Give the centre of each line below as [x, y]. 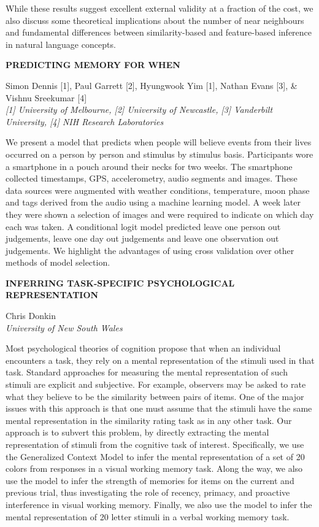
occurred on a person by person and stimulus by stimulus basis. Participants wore [159, 154]
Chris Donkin [31, 316]
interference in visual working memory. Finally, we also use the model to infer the [159, 504]
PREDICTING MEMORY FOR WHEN [93, 65]
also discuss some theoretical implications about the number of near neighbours [155, 20]
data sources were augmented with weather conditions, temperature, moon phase [158, 190]
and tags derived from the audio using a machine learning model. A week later [153, 202]
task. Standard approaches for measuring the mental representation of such [147, 372]
